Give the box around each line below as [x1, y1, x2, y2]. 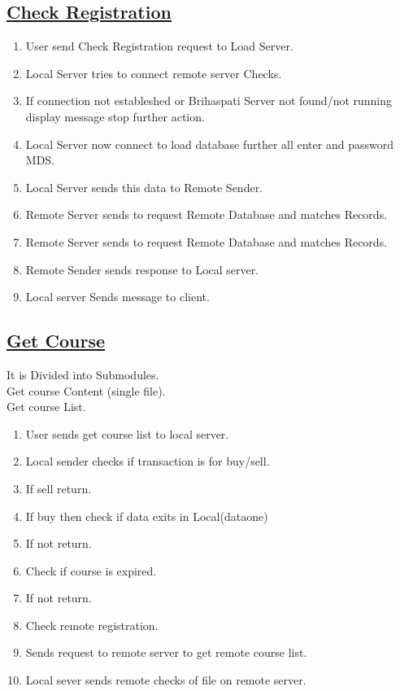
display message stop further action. [25, 107, 205, 125]
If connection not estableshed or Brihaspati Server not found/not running [25, 92, 393, 109]
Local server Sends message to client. [25, 288, 210, 305]
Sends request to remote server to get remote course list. [25, 644, 307, 661]
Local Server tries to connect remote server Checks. [25, 64, 282, 81]
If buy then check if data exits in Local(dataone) [25, 507, 268, 524]
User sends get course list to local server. [25, 425, 229, 442]
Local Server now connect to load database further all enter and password [25, 135, 393, 152]
